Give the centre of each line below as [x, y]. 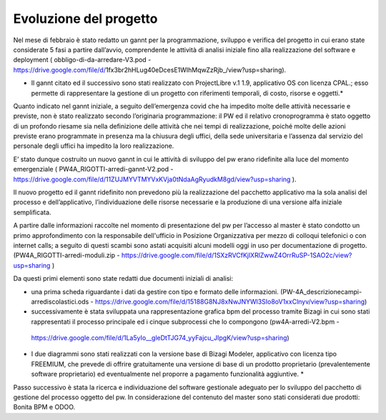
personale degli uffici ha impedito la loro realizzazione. [94, 146]
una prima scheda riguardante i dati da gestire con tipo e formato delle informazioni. [155, 291]
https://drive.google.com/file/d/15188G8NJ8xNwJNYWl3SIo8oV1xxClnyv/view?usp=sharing [230, 301]
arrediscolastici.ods [60, 301]
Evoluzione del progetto [85, 19]
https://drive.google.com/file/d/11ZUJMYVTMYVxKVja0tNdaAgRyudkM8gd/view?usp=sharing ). [155, 179]
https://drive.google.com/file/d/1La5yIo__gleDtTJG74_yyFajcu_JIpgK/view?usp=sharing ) [160, 338]
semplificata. [32, 212]
